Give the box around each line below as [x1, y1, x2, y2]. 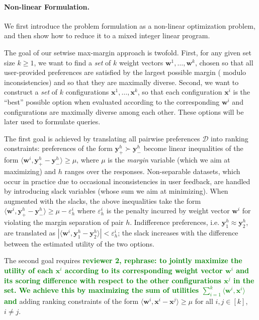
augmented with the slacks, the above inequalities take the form [4, 195, 201, 206]
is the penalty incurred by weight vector [106, 205, 230, 216]
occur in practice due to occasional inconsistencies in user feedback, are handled [4, 176, 250, 186]
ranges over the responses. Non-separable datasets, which [64, 166, 240, 176]
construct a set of [4, 87, 58, 97]
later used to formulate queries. [4, 116, 101, 127]
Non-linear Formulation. [4, 1, 90, 12]
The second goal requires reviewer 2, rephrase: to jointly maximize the [4, 255, 242, 266]
